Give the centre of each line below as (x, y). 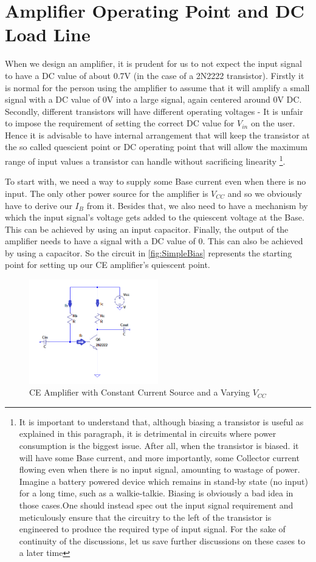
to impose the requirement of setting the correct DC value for (120, 123)
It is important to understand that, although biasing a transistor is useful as (161, 421)
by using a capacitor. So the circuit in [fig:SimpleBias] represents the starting (149, 252)
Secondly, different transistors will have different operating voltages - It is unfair (154, 111)
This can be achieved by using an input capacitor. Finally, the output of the (147, 229)
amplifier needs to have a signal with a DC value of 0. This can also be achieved (154, 241)
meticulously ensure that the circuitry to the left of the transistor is (145, 517)
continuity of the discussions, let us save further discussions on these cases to (162, 540)
